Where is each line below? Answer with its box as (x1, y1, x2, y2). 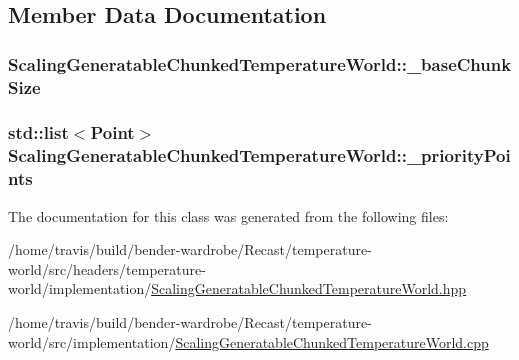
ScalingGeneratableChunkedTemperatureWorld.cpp (175, 331, 489, 352)
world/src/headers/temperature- (8, 258, 206, 279)
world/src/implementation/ (8, 331, 176, 352)
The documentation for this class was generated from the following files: (8, 205, 449, 226)
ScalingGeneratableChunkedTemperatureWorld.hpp (151, 278, 467, 299)
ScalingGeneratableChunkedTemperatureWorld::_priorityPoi (8, 143, 511, 168)
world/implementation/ (8, 278, 152, 299)
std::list (8, 120, 69, 145)
